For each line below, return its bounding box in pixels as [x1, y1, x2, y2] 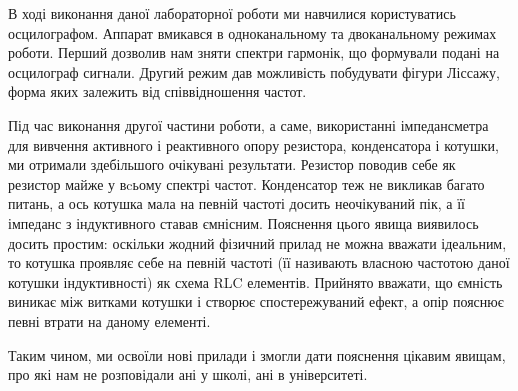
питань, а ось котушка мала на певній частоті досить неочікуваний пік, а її [8, 193, 465, 214]
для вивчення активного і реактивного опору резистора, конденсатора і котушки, [8, 134, 499, 155]
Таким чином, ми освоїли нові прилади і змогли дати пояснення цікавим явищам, [8, 344, 506, 365]
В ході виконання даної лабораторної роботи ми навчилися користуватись [8, 3, 456, 23]
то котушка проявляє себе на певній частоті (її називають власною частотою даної [8, 252, 510, 273]
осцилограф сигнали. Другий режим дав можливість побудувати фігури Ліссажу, [8, 61, 500, 82]
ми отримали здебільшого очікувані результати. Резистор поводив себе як [8, 154, 456, 175]
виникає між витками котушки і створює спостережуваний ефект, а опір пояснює [8, 291, 504, 312]
